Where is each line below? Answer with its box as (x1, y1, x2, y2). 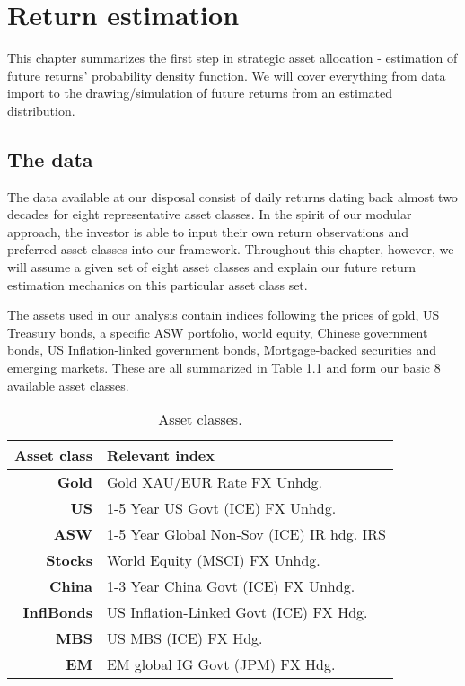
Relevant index (106, 444, 215, 466)
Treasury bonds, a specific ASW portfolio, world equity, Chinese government (7, 322, 428, 341)
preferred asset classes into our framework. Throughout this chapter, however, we (7, 240, 454, 259)
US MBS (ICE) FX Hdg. (106, 628, 263, 649)
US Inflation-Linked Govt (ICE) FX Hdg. (106, 602, 368, 623)
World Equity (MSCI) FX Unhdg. (106, 550, 320, 571)
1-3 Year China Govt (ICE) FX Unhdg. (106, 576, 355, 597)
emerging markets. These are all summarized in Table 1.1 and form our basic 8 (7, 358, 441, 377)
